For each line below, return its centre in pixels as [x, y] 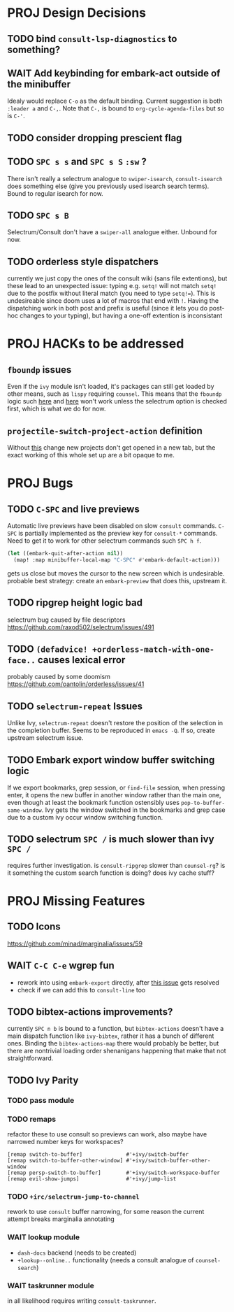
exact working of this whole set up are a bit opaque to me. [91, 455]
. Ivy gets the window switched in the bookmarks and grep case [133, 810]
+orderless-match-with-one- [153, 649]
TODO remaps [32, 1119]
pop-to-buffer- [203, 803]
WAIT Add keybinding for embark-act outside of [114, 73]
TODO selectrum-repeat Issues [75, 706]
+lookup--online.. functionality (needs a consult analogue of [105, 1260]
